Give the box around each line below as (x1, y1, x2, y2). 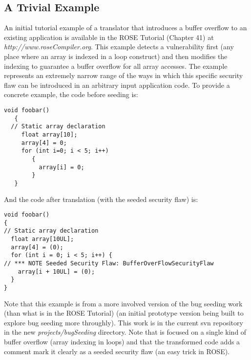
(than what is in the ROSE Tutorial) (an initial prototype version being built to (4, 308, 244, 318)
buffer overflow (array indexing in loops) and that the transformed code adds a (4, 337, 240, 347)
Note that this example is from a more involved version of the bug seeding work (4, 298, 243, 308)
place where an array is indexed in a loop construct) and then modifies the (4, 51, 228, 61)
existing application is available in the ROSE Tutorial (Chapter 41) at (4, 32, 214, 42)
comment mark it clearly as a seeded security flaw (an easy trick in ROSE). (4, 346, 230, 356)
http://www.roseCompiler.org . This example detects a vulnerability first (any (4, 41, 234, 52)
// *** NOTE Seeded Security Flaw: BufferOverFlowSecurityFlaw (4, 260, 214, 267)
